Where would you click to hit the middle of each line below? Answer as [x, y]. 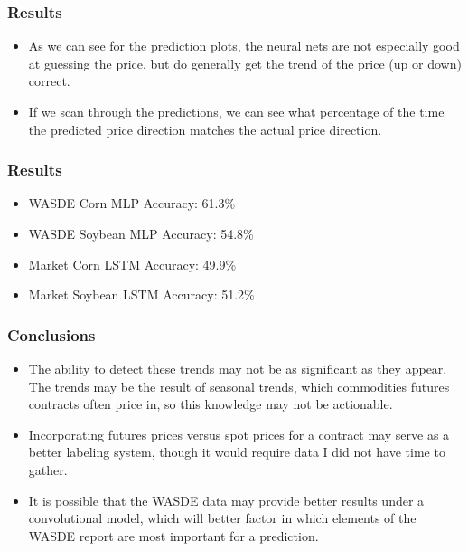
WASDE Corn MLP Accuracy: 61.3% [132, 203]
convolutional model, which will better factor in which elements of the [222, 518]
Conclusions [51, 334]
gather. [48, 469]
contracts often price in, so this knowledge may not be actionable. [211, 404]
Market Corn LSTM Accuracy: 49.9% [132, 264]
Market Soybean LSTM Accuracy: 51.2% [141, 294]
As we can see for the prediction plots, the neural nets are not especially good [244, 46]
